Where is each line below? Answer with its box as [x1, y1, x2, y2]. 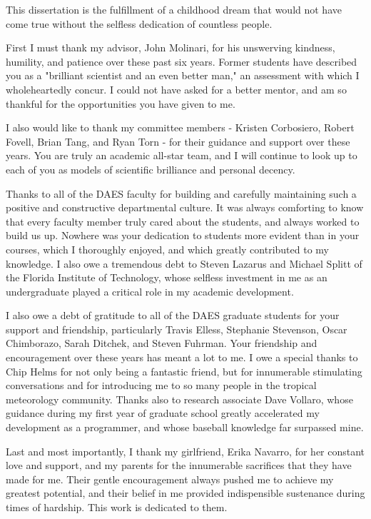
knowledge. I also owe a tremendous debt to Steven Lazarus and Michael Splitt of [6, 256, 362, 271]
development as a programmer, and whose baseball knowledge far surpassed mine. [6, 420, 364, 435]
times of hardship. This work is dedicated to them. [6, 500, 228, 514]
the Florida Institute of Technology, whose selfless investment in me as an [6, 270, 327, 285]
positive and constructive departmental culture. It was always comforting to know [6, 200, 364, 215]
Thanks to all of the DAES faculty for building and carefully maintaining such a [6, 186, 357, 201]
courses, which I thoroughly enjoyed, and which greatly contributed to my [6, 241, 329, 256]
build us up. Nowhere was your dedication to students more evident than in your [6, 228, 360, 243]
